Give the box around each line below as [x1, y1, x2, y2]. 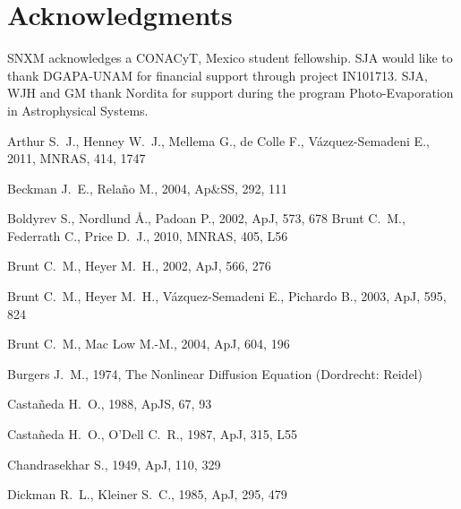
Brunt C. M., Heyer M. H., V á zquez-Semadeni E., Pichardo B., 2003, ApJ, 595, [7, 287, 447, 306]
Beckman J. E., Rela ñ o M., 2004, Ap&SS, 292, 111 [7, 178, 288, 197]
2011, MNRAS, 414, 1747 [7, 149, 146, 168]
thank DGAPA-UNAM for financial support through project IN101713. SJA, [7, 65, 429, 84]
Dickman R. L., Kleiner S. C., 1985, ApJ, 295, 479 [7, 485, 287, 504]
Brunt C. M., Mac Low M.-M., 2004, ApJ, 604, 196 [7, 334, 290, 353]
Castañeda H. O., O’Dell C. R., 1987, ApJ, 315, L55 [7, 425, 298, 444]
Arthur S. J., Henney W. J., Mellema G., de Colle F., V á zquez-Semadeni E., [7, 131, 430, 150]
